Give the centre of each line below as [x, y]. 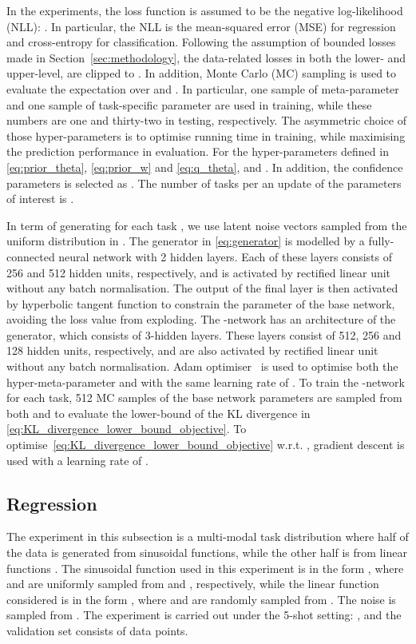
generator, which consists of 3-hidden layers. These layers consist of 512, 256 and [204, 334]
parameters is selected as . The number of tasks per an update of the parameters [204, 183]
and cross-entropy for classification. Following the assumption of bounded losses [201, 42]
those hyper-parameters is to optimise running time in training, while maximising [206, 135]
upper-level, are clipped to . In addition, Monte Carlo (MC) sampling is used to [202, 73]
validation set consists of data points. [97, 630]
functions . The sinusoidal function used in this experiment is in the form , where [205, 568]
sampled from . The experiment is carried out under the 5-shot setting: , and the [204, 615]
